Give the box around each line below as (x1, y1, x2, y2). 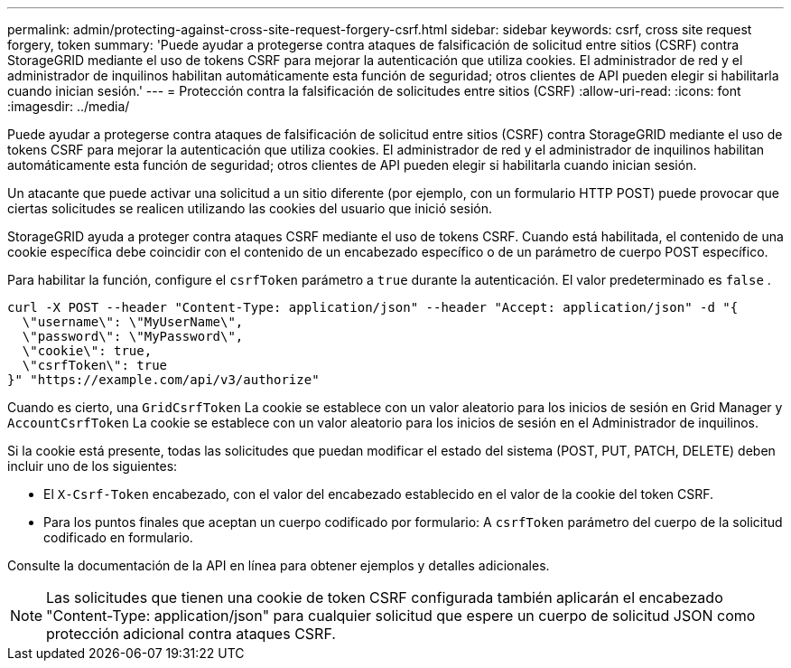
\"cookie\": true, (22, 343, 153, 358)
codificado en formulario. (43, 530, 193, 545)
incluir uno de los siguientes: (7, 458, 178, 474)
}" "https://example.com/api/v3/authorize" (7, 372, 320, 387)
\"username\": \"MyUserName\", (22, 315, 244, 329)
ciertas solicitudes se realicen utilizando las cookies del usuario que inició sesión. (7, 201, 493, 216)
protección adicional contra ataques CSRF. (46, 625, 336, 643)
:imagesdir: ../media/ (7, 99, 130, 114)
